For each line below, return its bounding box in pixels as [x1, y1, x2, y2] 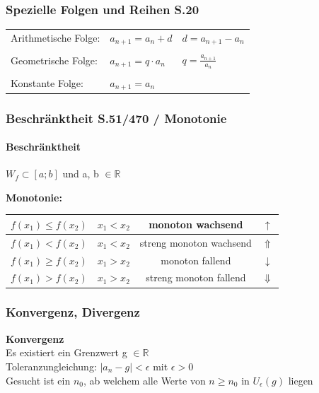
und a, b [62, 166, 99, 181]
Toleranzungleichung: [6, 358, 97, 373]
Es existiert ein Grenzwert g [6, 345, 127, 360]
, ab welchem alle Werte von [83, 373, 206, 387]
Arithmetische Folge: [11, 30, 100, 45]
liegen [288, 373, 313, 387]
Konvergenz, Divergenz [6, 303, 140, 321]
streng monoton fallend [146, 270, 246, 285]
